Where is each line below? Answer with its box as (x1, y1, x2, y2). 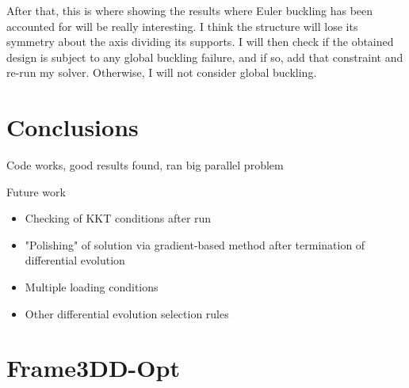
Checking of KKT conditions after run (25, 210, 212, 226)
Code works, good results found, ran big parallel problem (6, 157, 284, 173)
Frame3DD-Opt (6, 352, 180, 384)
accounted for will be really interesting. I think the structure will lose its (6, 17, 358, 34)
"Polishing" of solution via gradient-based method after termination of (25, 236, 365, 253)
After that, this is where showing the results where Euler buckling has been (6, 2, 373, 18)
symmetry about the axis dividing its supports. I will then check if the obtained (6, 33, 394, 50)
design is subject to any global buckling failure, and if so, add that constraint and (6, 48, 403, 65)
